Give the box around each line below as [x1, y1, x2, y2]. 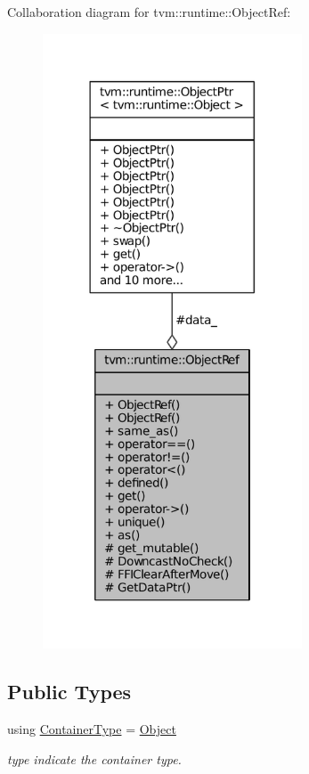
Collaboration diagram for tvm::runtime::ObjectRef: [7, 3, 291, 20]
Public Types [7, 678, 132, 705]
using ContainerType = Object [7, 719, 176, 737]
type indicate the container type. [7, 749, 182, 768]
